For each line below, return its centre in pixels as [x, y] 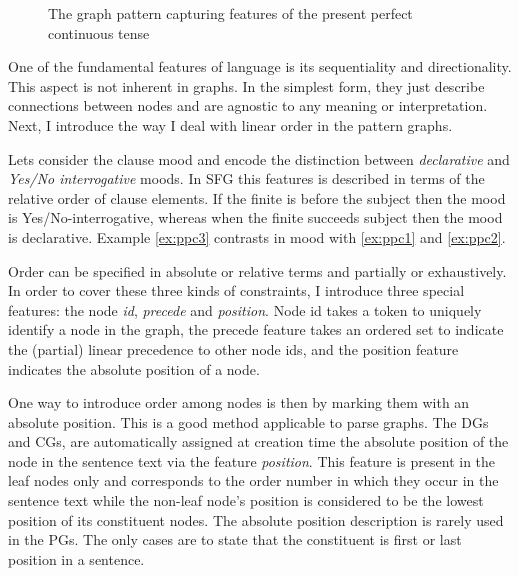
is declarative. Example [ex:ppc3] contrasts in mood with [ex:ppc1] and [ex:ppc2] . [257, 236]
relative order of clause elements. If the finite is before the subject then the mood [257, 197]
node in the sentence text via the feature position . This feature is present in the [252, 460]
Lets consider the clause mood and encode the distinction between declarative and [259, 158]
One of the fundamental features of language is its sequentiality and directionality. [260, 66]
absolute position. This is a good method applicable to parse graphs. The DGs [248, 421]
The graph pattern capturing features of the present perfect [230, 13]
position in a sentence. [76, 558]
